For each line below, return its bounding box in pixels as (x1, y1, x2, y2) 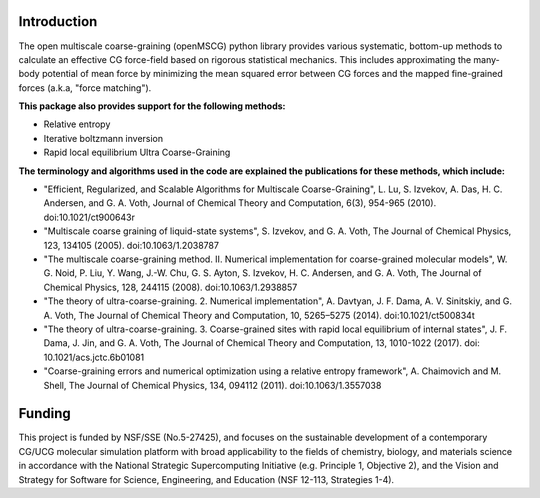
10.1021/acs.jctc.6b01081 (43, 351, 145, 363)
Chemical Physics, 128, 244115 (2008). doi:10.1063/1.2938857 (43, 281, 298, 293)
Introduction (18, 13, 98, 30)
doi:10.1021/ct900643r (43, 211, 135, 223)
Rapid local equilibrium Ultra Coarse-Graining (43, 146, 231, 159)
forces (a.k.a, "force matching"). (18, 81, 152, 94)
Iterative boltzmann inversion (43, 132, 164, 144)
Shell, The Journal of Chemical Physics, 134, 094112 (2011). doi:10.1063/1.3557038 (43, 379, 382, 391)
